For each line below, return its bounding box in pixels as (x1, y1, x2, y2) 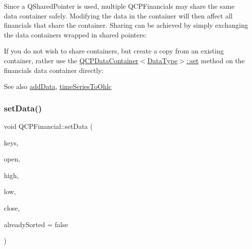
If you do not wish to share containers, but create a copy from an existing (4, 46, 224, 56)
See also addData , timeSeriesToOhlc (4, 81, 112, 91)
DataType (147, 55, 178, 65)
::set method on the (186, 55, 245, 65)
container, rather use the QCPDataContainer (4, 55, 139, 65)
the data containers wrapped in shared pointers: (4, 29, 147, 39)
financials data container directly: (4, 65, 104, 75)
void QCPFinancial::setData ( (4, 121, 93, 131)
